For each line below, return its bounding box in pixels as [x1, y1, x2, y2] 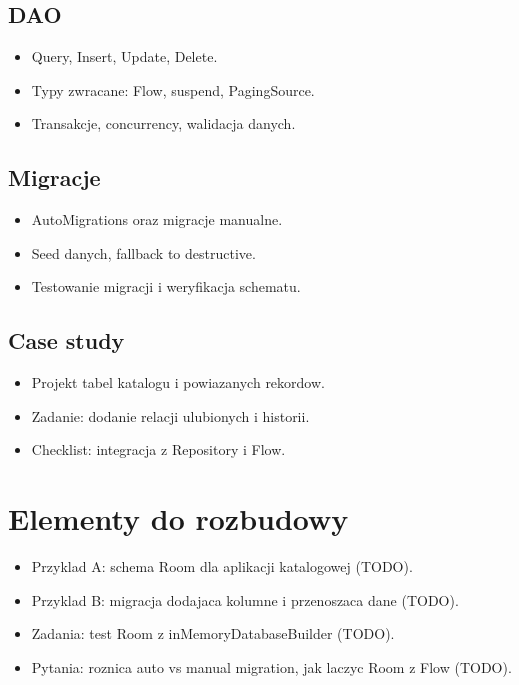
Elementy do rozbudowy [8, 498, 349, 539]
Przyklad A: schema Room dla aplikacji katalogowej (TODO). [31, 556, 413, 577]
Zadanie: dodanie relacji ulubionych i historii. [31, 405, 310, 426]
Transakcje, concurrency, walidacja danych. [31, 113, 296, 134]
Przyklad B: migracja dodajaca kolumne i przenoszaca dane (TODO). [31, 589, 459, 610]
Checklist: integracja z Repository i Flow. [31, 439, 286, 460]
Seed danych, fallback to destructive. [31, 242, 256, 263]
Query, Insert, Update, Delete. [31, 46, 218, 67]
